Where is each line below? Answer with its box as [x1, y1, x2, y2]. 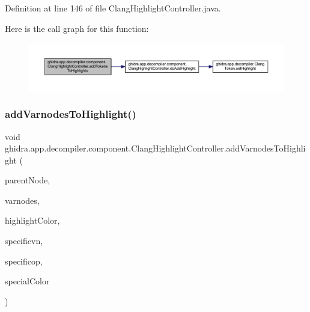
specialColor [5, 275, 50, 287]
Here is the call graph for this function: [5, 22, 149, 34]
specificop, [5, 254, 43, 267]
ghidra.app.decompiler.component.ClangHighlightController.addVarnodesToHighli [5, 142, 306, 154]
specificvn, [5, 234, 43, 247]
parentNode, [5, 174, 50, 186]
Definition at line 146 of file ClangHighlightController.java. [5, 2, 221, 14]
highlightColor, [5, 214, 60, 227]
